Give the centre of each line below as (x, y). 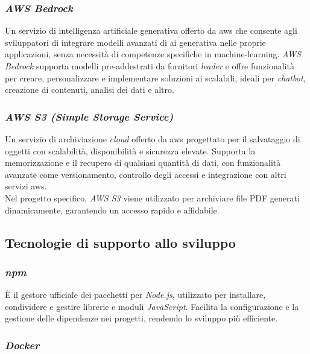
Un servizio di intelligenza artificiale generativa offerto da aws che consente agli (151, 30)
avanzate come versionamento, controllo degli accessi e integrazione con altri (146, 174)
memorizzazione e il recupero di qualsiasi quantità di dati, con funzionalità (143, 163)
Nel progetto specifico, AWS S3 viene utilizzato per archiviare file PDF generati (152, 198)
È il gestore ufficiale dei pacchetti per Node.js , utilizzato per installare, (135, 295)
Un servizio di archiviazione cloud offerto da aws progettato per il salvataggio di (153, 139)
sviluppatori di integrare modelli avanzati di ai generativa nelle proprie (135, 42)
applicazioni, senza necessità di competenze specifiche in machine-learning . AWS (153, 54)
